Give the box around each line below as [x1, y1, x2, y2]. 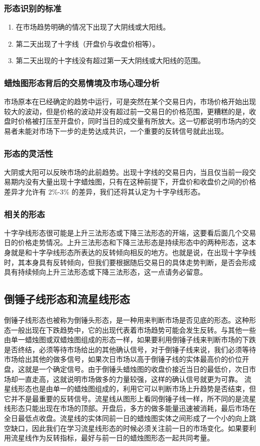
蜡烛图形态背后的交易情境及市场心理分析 [4, 76, 159, 89]
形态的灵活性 [4, 147, 53, 159]
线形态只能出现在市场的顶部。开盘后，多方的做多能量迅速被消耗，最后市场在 [4, 403, 256, 413]
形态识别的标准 [4, 2, 61, 14]
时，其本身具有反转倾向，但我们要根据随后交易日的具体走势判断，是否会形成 [4, 257, 256, 267]
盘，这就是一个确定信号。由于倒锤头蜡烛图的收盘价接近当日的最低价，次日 [4, 363, 249, 374]
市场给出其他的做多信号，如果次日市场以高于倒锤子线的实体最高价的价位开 [4, 354, 249, 364]
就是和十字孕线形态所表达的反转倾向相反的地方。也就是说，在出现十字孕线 [10, 247, 256, 257]
